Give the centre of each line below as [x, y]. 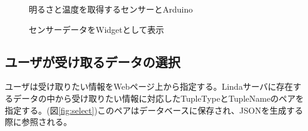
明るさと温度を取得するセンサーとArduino [111, 9]
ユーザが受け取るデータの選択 [93, 61]
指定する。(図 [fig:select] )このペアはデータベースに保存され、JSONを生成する [154, 110]
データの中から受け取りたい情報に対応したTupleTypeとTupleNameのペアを [158, 98]
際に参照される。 [38, 122]
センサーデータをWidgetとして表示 [97, 29]
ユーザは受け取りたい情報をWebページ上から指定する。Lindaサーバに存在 [149, 86]
